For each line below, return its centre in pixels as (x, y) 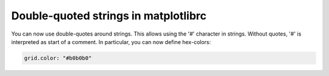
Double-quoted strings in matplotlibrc (109, 16)
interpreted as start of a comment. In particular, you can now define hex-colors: (111, 42)
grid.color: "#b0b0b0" (58, 58)
